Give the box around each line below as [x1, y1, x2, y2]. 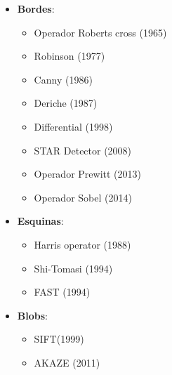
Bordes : [17, 1, 55, 15]
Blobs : [17, 308, 48, 322]
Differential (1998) [34, 119, 113, 133]
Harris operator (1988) [34, 237, 131, 251]
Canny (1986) [34, 72, 93, 86]
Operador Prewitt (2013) [34, 166, 141, 181]
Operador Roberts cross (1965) [34, 25, 167, 39]
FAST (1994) [34, 284, 91, 299]
